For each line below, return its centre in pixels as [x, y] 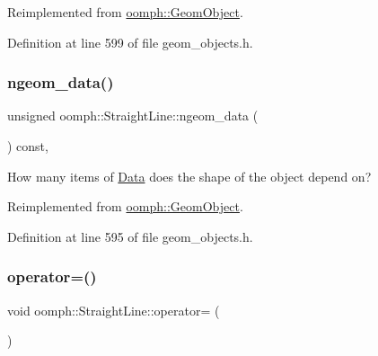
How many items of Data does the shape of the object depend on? [189, 176]
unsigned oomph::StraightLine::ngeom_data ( [133, 116]
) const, [28, 146]
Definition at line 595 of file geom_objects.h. [130, 236]
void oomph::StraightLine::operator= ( [114, 310]
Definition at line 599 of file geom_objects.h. [130, 42]
